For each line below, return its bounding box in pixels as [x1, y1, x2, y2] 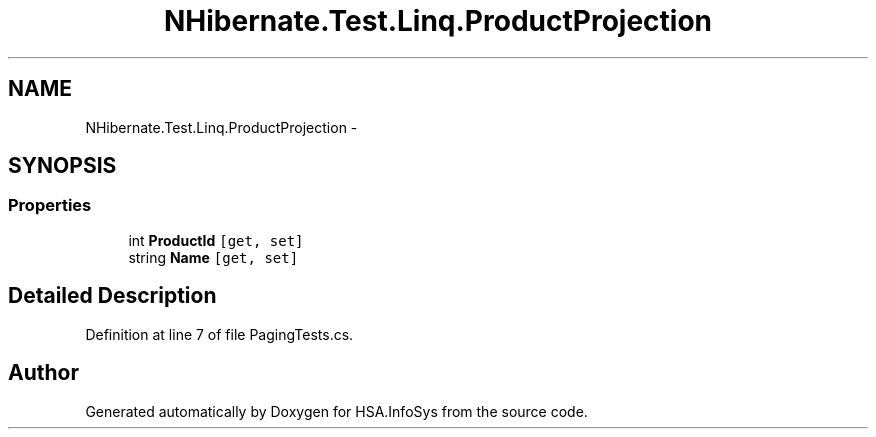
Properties [8, 195, 92, 216]
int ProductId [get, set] [128, 231, 304, 249]
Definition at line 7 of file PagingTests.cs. [85, 325, 354, 343]
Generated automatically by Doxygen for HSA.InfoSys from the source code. [85, 402, 588, 420]
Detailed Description [8, 283, 217, 309]
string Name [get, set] [128, 248, 299, 266]
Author [8, 360, 79, 386]
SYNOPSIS [8, 153, 117, 179]
